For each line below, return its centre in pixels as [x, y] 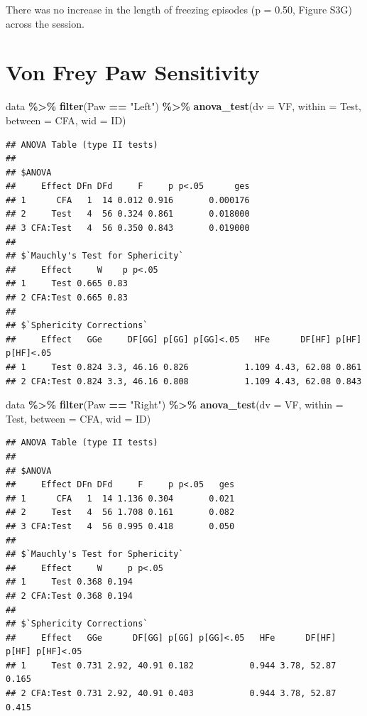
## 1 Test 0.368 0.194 [69, 582]
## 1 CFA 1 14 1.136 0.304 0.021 [120, 498]
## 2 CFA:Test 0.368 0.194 [69, 596]
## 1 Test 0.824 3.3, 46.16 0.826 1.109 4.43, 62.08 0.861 [184, 367]
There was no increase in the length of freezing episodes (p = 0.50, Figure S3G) [179, 9]
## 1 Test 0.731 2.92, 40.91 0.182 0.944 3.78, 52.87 [171, 665]
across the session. [45, 23]
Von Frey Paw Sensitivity [133, 72]
